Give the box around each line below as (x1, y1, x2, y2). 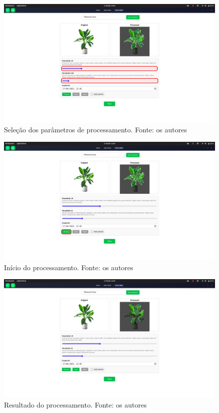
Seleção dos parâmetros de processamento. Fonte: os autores (4, 124, 187, 135)
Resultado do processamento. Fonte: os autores (4, 400, 147, 410)
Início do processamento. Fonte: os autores (4, 262, 133, 272)
